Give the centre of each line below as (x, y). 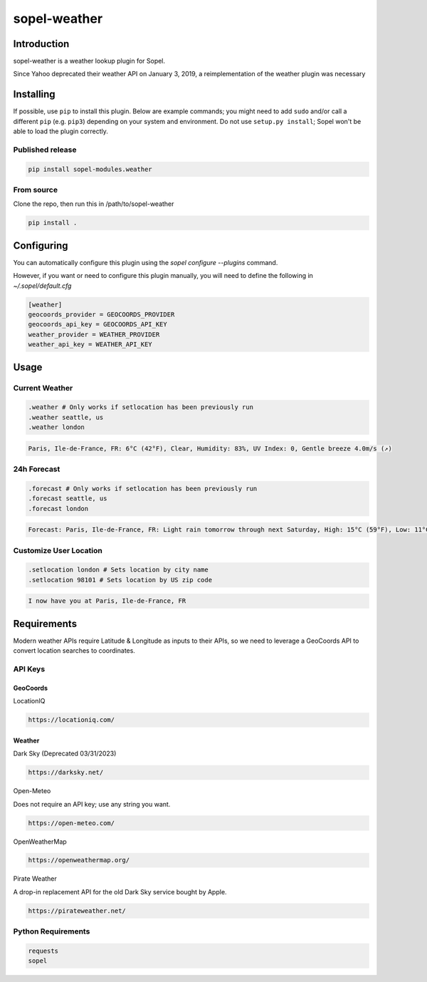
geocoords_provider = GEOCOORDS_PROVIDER (101, 315)
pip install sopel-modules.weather (90, 169)
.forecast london (58, 508)
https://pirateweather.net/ (77, 911)
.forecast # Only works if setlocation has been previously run (143, 489)
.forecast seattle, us (68, 498)
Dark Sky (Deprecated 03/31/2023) (65, 754)
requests (43, 951)
